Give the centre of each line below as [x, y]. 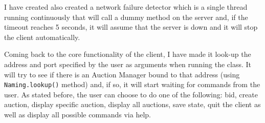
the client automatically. [42, 37]
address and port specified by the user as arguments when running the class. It [128, 64]
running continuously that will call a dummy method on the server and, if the [126, 17]
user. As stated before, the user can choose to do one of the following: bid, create [131, 94]
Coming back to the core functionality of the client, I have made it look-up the [128, 54]
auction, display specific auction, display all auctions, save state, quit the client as [132, 104]
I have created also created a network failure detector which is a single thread [126, 7]
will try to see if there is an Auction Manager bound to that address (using [122, 74]
